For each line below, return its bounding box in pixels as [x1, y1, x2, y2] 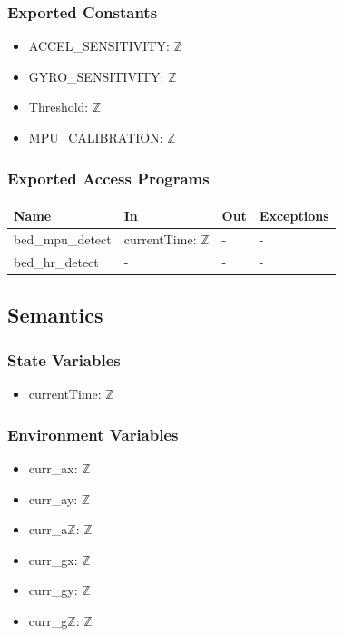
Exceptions [259, 206, 329, 225]
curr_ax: [28, 458, 78, 477]
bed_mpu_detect [14, 230, 112, 249]
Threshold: [28, 97, 89, 116]
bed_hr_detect [14, 253, 99, 271]
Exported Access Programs [7, 166, 210, 189]
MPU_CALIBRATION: [28, 128, 163, 146]
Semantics [7, 301, 103, 329]
